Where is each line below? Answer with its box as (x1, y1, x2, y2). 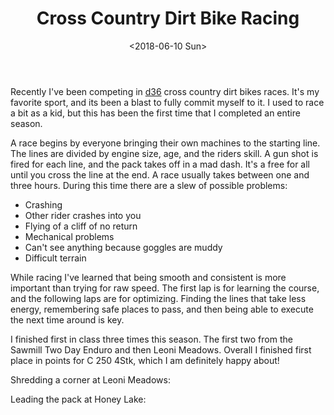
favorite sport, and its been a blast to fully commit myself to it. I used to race (10, 96, 325, 108)
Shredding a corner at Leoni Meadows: (10, 373, 171, 386)
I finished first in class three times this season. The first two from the (10, 333, 293, 345)
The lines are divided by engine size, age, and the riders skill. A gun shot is (10, 147, 319, 159)
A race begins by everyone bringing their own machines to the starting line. (10, 137, 321, 149)
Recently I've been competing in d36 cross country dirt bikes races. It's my (10, 85, 320, 97)
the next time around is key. (10, 313, 125, 326)
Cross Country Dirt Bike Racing (36, 7, 300, 30)
